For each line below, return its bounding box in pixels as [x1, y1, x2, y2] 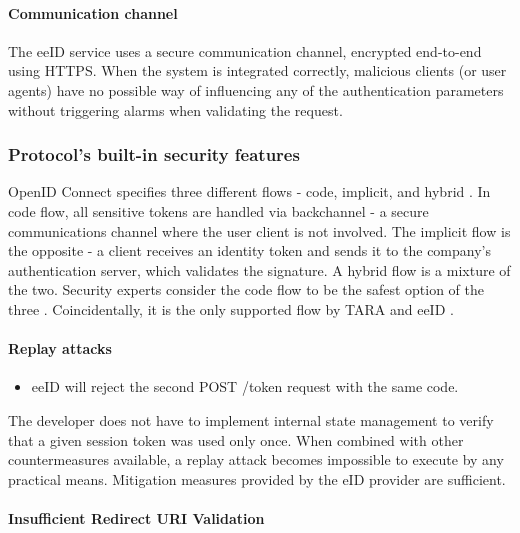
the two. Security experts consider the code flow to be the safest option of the [8, 279, 484, 300]
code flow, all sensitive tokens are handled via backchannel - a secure [8, 200, 429, 221]
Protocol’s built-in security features [8, 142, 300, 167]
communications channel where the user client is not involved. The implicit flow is [8, 220, 511, 241]
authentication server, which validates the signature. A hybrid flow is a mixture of [8, 259, 511, 280]
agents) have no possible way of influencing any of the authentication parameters [8, 79, 504, 100]
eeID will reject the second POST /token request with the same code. [31, 376, 459, 397]
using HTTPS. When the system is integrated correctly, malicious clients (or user [8, 60, 507, 81]
